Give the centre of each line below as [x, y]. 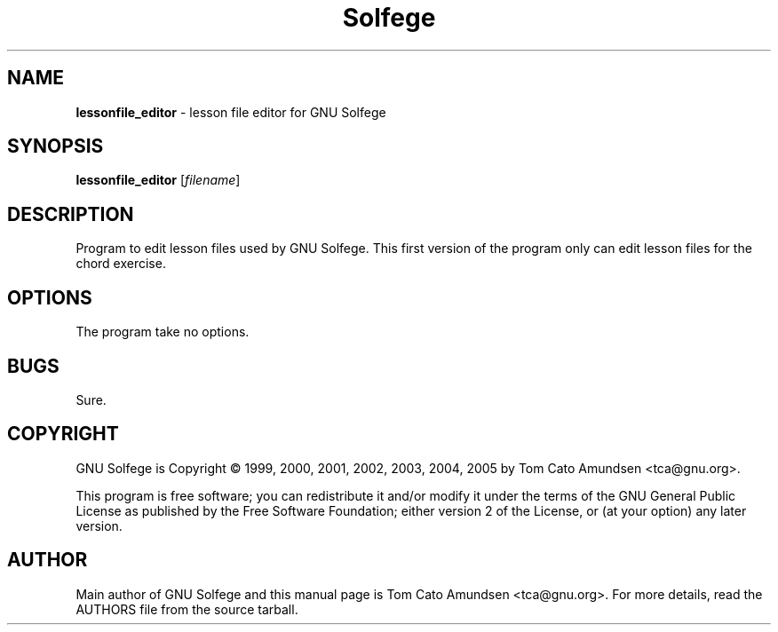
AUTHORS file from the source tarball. [187, 609]
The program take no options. [163, 332]
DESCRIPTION [71, 214]
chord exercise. [121, 264]
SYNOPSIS [56, 146]
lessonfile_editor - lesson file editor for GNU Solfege [231, 112]
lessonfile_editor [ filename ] [158, 180]
